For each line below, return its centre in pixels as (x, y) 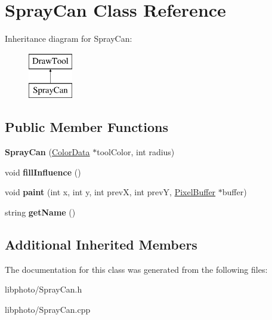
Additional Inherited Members (101, 244)
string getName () (40, 212)
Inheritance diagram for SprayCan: (69, 39)
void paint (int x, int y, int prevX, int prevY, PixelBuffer (110, 192)
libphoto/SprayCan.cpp (48, 309)
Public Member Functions (86, 127)
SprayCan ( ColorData (47, 152)
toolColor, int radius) (136, 152)
